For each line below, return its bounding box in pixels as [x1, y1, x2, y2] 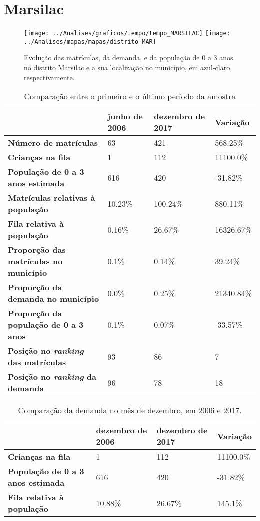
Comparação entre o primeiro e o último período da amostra [24, 90, 236, 102]
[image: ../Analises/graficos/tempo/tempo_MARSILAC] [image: [24, 30, 230, 37]
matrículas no [8, 255, 63, 267]
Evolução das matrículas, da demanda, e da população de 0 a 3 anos [24, 52, 233, 63]
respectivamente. [24, 72, 75, 82]
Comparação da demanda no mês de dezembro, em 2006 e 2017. [18, 404, 242, 416]
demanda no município [8, 293, 99, 305]
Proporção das [8, 244, 66, 256]
